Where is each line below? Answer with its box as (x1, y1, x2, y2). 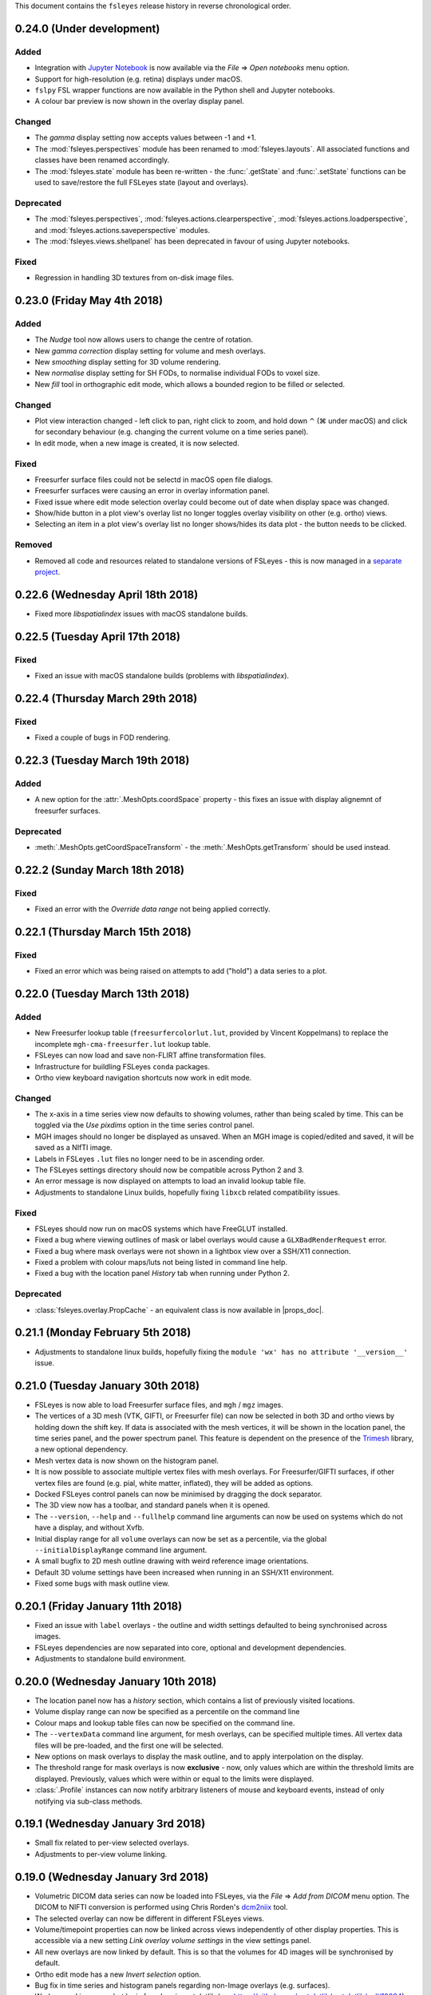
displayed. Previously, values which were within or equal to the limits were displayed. (34, 1774, 314, 1784)
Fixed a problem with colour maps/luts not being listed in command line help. (34, 1258, 287, 1267)
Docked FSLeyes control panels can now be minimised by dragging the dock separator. (34, 1489, 322, 1499)
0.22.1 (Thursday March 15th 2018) (14, 925, 192, 938)
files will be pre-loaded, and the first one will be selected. (34, 1740, 223, 1750)
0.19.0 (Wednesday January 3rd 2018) (14, 1870, 209, 1883)
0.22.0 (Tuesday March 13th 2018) (14, 987, 190, 1001)
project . (34, 567, 61, 576)
